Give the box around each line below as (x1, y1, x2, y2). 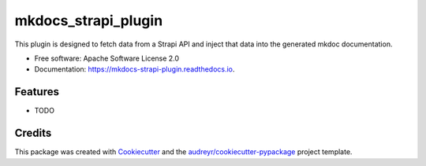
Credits (14, 127, 52, 140)
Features (14, 85, 59, 98)
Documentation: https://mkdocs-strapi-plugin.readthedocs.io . (34, 65, 235, 74)
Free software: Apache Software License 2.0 (34, 53, 180, 63)
